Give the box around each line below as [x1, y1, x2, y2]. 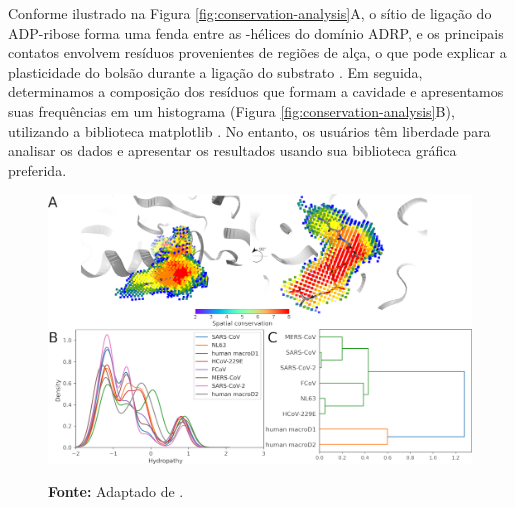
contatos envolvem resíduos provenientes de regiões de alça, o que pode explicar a [8, 42, 507, 63]
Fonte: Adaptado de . [48, 481, 184, 502]
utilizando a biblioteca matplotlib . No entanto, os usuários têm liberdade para [8, 120, 491, 141]
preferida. [8, 159, 67, 180]
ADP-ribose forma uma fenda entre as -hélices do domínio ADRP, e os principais [8, 22, 504, 43]
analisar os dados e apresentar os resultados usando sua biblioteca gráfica [8, 140, 457, 161]
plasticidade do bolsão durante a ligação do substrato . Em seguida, [8, 61, 423, 82]
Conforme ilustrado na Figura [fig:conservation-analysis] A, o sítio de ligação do [8, 3, 492, 23]
